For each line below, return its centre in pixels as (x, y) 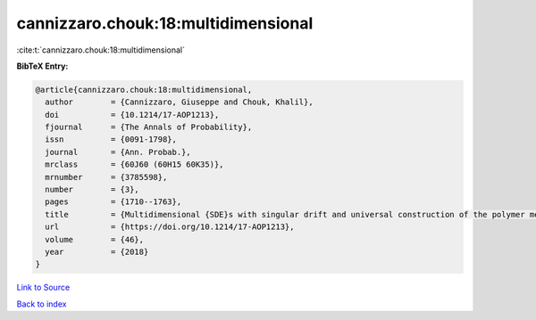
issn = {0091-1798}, (111, 139)
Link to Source (43, 287)
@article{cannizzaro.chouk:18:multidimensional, (144, 90)
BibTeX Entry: (42, 66)
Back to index (42, 304)
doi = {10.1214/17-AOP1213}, (132, 115)
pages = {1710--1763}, (113, 202)
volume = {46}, (95, 239)
